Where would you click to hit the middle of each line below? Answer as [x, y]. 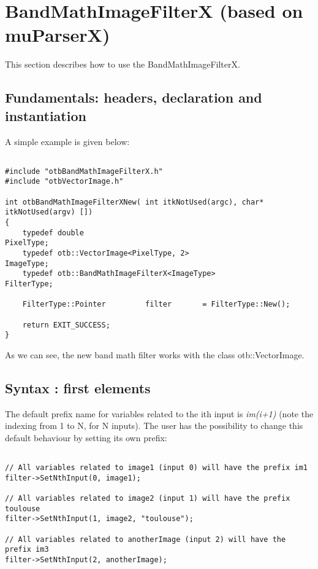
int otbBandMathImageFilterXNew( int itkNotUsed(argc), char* [134, 202]
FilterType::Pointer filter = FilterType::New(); [156, 304]
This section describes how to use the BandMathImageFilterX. [123, 64]
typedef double [53, 233]
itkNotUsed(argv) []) [49, 212]
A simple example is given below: [67, 141]
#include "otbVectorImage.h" [64, 182]
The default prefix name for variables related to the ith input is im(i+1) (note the [159, 413]
